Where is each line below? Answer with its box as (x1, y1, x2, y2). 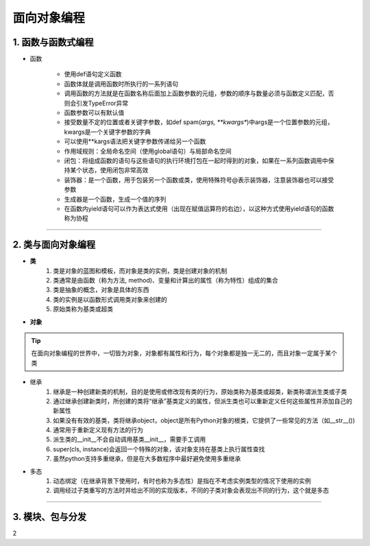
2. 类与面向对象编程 (12, 239, 96, 250)
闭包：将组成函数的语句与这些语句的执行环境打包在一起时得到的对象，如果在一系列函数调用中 (64, 156, 328, 165)
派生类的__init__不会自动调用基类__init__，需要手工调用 (53, 436, 206, 444)
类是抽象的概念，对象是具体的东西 (53, 285, 149, 294)
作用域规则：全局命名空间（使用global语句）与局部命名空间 (64, 147, 232, 155)
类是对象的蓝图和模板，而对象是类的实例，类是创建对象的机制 (53, 266, 227, 274)
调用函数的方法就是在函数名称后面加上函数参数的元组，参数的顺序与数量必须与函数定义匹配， (64, 89, 328, 97)
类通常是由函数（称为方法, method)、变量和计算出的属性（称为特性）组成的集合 (53, 276, 279, 284)
